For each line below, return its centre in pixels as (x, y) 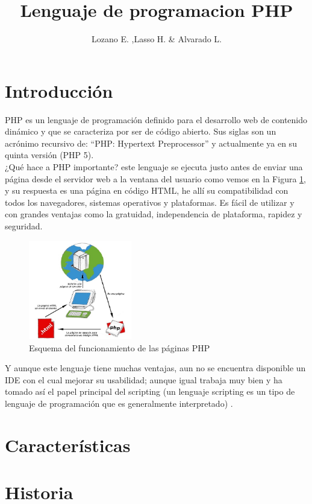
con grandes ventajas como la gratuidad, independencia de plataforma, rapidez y (154, 214)
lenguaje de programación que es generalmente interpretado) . (119, 403)
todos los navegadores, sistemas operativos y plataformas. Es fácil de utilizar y (150, 202)
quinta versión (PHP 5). (49, 155)
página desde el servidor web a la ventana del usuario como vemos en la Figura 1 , (155, 178)
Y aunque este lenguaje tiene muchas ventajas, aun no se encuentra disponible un (155, 368)
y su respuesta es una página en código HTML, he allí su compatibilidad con (147, 190)
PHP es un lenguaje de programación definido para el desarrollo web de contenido (156, 119)
